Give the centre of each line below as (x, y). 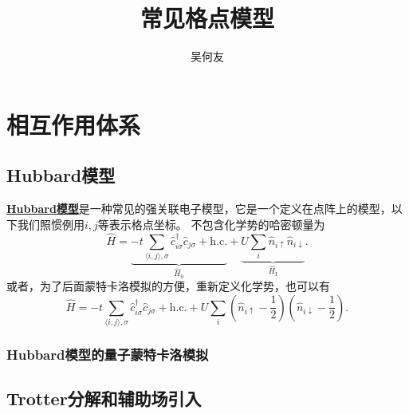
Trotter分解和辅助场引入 (104, 398)
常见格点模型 (207, 18)
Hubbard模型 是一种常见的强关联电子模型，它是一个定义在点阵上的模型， (199, 209)
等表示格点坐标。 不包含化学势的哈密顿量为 (211, 224)
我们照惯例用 (51, 224)
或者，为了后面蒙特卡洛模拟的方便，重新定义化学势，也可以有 (168, 286)
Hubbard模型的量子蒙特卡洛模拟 (108, 355)
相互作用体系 (74, 124)
